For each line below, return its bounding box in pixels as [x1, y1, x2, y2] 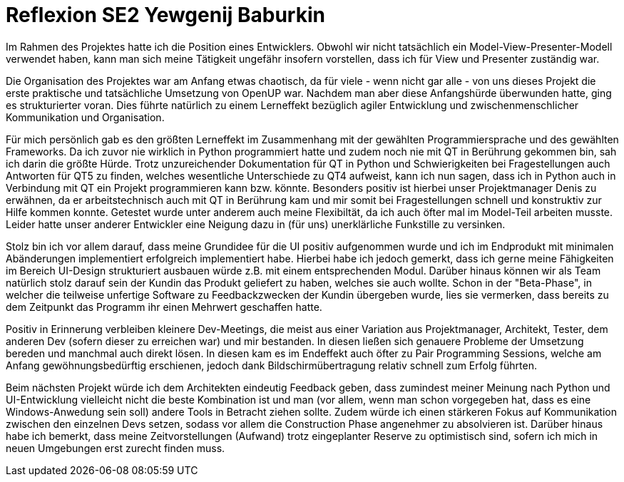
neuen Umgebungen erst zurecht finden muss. [6, 441, 225, 454]
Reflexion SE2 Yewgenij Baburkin [6, 3, 325, 27]
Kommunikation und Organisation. [6, 111, 165, 123]
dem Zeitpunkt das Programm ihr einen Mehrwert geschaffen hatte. [6, 300, 322, 313]
